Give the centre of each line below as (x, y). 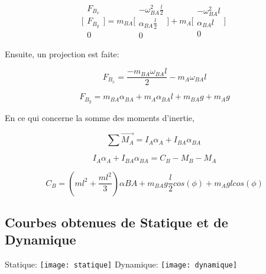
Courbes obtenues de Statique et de (116, 222)
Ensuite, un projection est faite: (62, 53)
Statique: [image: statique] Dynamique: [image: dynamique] (121, 264)
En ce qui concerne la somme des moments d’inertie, (100, 118)
